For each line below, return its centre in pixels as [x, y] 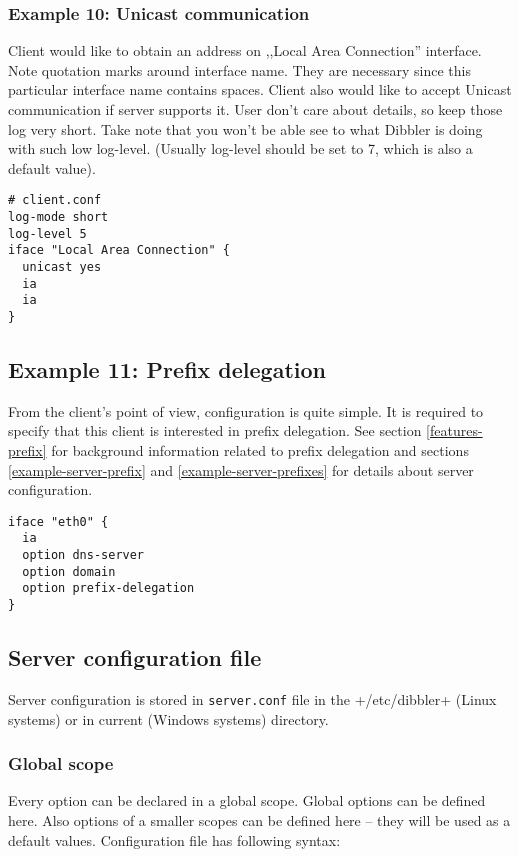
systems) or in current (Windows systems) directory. [168, 718]
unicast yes [62, 267]
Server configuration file [135, 657]
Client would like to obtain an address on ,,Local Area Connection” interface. [245, 50]
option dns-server [83, 555]
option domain [69, 571]
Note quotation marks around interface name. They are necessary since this [239, 69]
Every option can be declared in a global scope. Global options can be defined [247, 800]
